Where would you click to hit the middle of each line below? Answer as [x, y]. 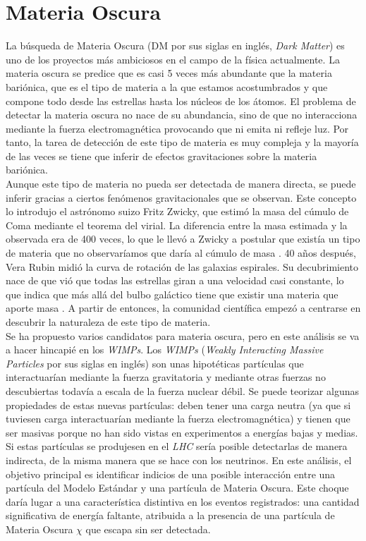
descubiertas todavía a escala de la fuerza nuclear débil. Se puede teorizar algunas [182, 390]
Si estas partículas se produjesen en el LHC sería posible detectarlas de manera [177, 446]
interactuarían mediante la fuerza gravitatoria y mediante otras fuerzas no [166, 377]
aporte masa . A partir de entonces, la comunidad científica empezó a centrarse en [183, 308]
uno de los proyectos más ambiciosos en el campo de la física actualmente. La [173, 59]
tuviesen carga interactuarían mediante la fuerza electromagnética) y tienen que [178, 419]
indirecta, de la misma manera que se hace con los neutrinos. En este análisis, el [179, 460]
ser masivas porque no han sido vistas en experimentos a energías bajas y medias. [182, 432]
